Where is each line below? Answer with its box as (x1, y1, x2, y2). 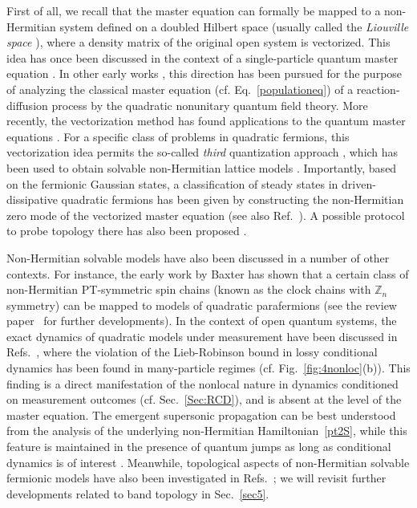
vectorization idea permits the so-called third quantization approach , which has (6, 144, 399, 161)
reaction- (356, 80, 400, 97)
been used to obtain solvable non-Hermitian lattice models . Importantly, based (6, 159, 397, 176)
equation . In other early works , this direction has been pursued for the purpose (6, 65, 403, 82)
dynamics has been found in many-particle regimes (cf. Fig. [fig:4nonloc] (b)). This (6, 360, 411, 376)
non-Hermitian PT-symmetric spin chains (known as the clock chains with (6, 281, 371, 298)
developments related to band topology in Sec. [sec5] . (6, 485, 269, 502)
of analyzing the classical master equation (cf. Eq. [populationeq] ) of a (6, 80, 354, 97)
